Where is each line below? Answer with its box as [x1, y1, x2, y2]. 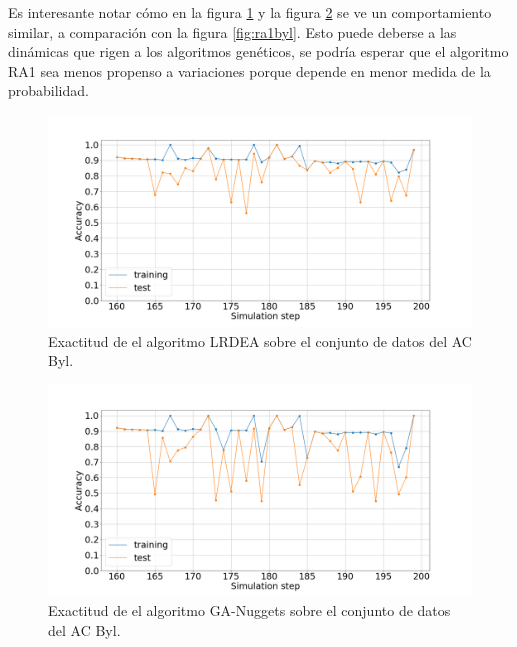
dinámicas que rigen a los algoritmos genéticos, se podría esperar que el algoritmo [8, 41, 509, 62]
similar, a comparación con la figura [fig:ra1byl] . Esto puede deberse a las [8, 21, 457, 42]
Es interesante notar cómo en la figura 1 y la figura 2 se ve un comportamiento [8, 2, 492, 22]
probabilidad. [8, 80, 89, 101]
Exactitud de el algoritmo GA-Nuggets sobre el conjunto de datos [48, 600, 451, 621]
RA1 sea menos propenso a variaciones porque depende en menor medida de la [8, 60, 491, 81]
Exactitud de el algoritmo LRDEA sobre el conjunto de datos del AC [48, 330, 472, 351]
